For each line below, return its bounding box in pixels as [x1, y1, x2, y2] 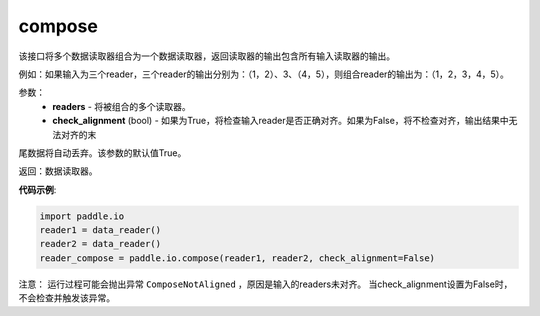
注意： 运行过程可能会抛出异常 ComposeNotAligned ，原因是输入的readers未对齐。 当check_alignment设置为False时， [18, 278, 513, 290]
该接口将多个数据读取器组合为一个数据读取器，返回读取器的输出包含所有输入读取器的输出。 [18, 50, 395, 62]
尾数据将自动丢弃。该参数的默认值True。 [18, 146, 187, 159]
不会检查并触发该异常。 [18, 292, 115, 304]
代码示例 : [18, 183, 57, 195]
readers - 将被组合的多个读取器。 [52, 100, 191, 112]
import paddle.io [39, 210, 125, 222]
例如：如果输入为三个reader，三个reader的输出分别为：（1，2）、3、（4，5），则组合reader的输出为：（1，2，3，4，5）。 [18, 68, 510, 80]
